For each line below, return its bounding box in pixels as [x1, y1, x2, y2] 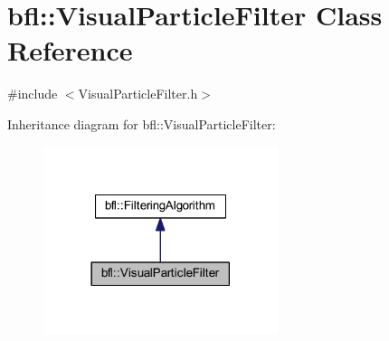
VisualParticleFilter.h [78, 84, 198, 103]
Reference [7, 32, 133, 69]
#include [7, 84, 58, 103]
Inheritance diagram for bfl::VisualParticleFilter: [7, 114, 276, 133]
